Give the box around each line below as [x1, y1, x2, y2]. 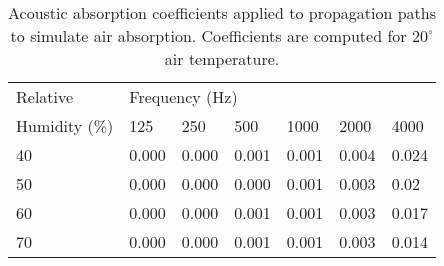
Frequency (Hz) [129, 85, 238, 108]
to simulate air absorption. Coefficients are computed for [10, 24, 407, 47]
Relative [16, 85, 74, 108]
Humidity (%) [16, 114, 114, 137]
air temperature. [164, 47, 280, 70]
